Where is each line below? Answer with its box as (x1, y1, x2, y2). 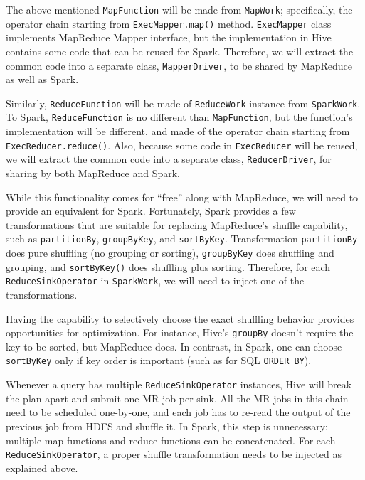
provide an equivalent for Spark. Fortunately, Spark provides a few (6, 203, 296, 218)
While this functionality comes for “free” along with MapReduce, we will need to (6, 189, 359, 204)
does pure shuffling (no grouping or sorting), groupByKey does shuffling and (6, 245, 334, 260)
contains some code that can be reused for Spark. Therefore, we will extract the (6, 43, 354, 58)
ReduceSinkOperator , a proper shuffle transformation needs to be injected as (6, 447, 342, 462)
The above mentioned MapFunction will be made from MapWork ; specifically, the (6, 2, 353, 16)
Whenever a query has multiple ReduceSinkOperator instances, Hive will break (6, 377, 352, 392)
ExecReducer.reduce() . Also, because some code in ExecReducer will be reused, (6, 137, 358, 152)
